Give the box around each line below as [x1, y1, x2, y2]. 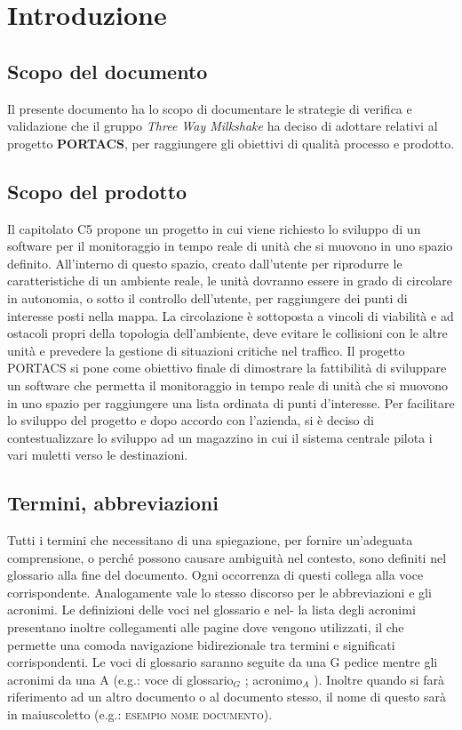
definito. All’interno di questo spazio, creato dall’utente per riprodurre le [7, 253, 402, 272]
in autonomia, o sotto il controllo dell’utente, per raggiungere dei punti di [7, 288, 408, 307]
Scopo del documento [7, 57, 208, 84]
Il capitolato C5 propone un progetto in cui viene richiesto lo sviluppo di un [7, 219, 421, 237]
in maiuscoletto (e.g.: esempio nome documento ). [7, 705, 273, 724]
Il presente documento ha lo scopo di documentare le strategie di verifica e [7, 99, 412, 117]
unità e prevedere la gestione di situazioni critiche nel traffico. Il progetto [7, 341, 405, 359]
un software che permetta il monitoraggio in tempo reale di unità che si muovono [7, 375, 449, 394]
